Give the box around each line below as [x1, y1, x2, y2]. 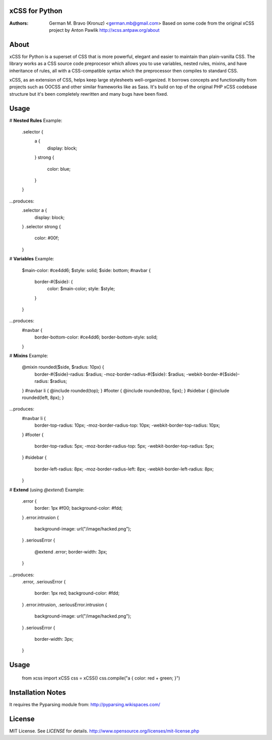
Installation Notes [9, 688, 66, 697]
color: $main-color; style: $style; [47, 286, 115, 292]
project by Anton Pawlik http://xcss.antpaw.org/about [49, 27, 160, 33]
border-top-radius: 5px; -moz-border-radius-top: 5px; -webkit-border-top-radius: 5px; [34, 443, 214, 449]
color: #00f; [34, 235, 59, 241]
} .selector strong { [22, 223, 61, 229]
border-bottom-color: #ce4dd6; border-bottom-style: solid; [34, 334, 158, 340]
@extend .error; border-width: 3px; [34, 549, 108, 555]
